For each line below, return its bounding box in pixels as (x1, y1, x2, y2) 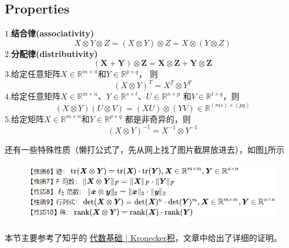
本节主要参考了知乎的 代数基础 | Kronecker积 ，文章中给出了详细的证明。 (5, 231, 282, 243)
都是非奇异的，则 (125, 112, 191, 125)
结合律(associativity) (11, 27, 94, 39)
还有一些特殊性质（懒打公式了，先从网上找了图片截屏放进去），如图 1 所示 (5, 143, 284, 155)
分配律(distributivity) (11, 47, 98, 59)
